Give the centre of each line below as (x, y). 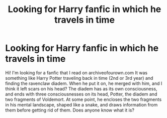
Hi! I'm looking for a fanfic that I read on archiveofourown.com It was (76, 73)
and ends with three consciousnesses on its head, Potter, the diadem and (81, 94)
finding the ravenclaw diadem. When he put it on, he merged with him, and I (84, 83)
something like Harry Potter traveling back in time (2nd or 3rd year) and (79, 78)
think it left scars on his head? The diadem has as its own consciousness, (81, 88)
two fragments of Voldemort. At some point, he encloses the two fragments (83, 99)
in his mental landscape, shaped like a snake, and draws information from (81, 104)
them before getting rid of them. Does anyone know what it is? (70, 110)
